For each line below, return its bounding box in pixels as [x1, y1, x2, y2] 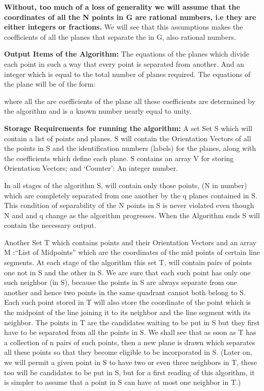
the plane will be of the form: [4, 79, 96, 89]
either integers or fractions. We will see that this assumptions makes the [4, 21, 243, 32]
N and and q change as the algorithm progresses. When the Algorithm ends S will [4, 210, 260, 220]
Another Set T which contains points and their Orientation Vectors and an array [4, 237, 257, 247]
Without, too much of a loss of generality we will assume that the [4, 2, 240, 12]
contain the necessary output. [4, 220, 96, 230]
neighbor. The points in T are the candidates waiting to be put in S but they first [4, 317, 260, 327]
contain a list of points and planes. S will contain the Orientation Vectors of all [4, 133, 251, 143]
